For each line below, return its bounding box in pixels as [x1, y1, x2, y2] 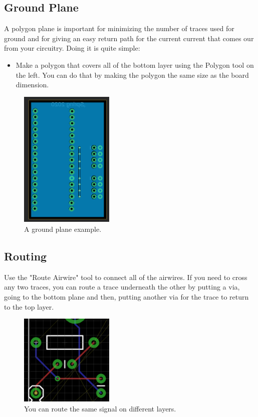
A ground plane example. [24, 223, 102, 234]
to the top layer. [4, 301, 54, 312]
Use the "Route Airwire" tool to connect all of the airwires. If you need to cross [4, 271, 247, 282]
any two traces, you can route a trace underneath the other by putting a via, [4, 282, 240, 292]
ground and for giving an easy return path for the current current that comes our [4, 33, 254, 43]
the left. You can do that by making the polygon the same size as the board [16, 69, 249, 80]
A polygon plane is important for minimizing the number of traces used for [4, 23, 234, 34]
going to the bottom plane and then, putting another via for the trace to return [4, 291, 249, 302]
